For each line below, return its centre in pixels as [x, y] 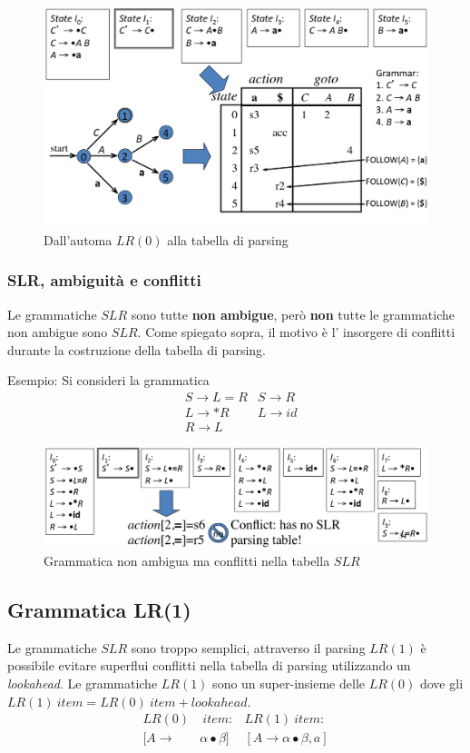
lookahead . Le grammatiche [83, 684]
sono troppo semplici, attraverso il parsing [248, 647]
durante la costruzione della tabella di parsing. [137, 349]
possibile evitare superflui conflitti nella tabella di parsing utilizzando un [209, 665]
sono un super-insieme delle [289, 684]
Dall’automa [78, 239]
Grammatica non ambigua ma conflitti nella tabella [187, 561]
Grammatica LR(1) [99, 610]
